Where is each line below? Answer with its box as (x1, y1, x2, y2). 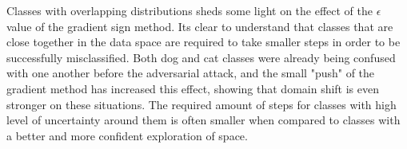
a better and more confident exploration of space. (6, 127, 248, 143)
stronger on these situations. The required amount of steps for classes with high (6, 96, 397, 112)
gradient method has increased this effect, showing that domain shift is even (6, 80, 380, 96)
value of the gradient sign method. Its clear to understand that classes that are (6, 18, 393, 34)
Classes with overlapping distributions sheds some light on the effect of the (6, 2, 373, 18)
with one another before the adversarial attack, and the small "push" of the (6, 65, 375, 81)
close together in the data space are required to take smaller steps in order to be (6, 33, 401, 50)
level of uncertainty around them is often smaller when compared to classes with (6, 112, 401, 128)
